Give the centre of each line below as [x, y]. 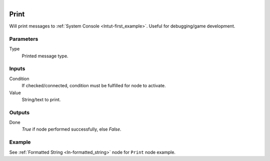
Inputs [17, 69]
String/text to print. [41, 99]
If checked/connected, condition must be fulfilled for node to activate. [94, 86]
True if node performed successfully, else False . [71, 129]
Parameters [24, 39]
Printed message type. [45, 56]
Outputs [19, 112]
